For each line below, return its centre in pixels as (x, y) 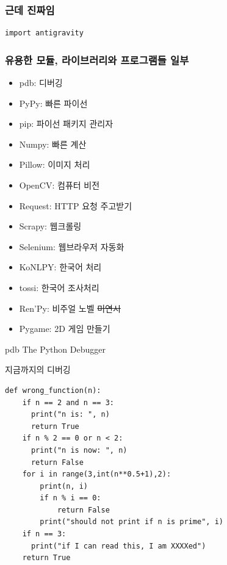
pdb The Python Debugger (55, 349)
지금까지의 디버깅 (38, 369)
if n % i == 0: (70, 498)
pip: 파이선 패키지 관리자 (66, 124)
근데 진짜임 (30, 9)
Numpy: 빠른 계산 (53, 144)
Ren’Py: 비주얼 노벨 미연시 (70, 308)
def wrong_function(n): (53, 390)
